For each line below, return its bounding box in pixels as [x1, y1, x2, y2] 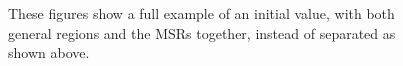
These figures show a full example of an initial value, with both [8, 3, 395, 23]
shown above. [8, 42, 90, 63]
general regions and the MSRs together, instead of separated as [8, 22, 396, 43]
